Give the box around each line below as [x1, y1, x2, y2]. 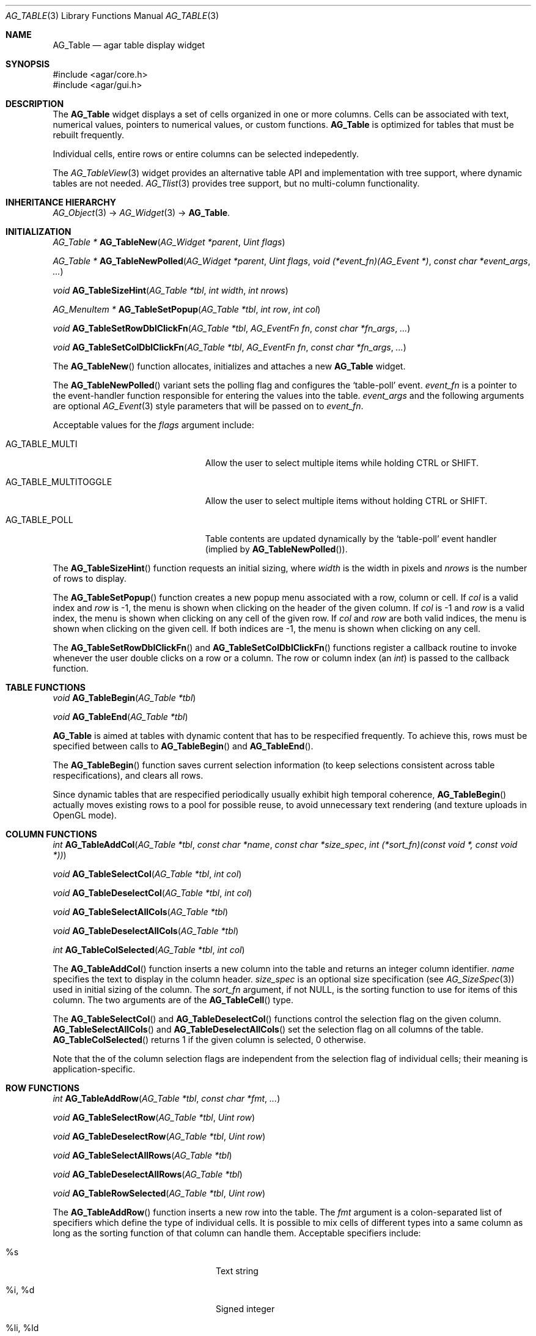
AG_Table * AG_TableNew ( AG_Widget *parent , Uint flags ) [53, 237, 285, 247]
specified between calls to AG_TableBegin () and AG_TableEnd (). [53, 741, 314, 751]
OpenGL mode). [53, 810, 117, 820]
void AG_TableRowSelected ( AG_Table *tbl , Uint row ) [53, 1188, 266, 1198]
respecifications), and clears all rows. [53, 770, 204, 781]
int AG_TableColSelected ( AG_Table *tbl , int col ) [53, 944, 245, 955]
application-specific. [53, 1064, 136, 1074]
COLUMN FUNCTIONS [6, 829, 97, 839]
